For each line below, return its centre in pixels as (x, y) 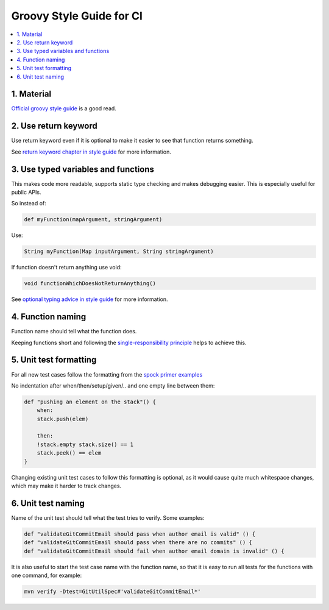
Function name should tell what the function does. (74, 332)
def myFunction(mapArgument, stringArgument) (93, 220)
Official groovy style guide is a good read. (64, 108)
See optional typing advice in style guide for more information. (90, 299)
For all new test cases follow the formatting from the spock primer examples (107, 374)
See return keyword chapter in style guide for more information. (91, 152)
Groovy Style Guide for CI (77, 16)
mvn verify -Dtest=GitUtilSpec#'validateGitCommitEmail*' (112, 592)
